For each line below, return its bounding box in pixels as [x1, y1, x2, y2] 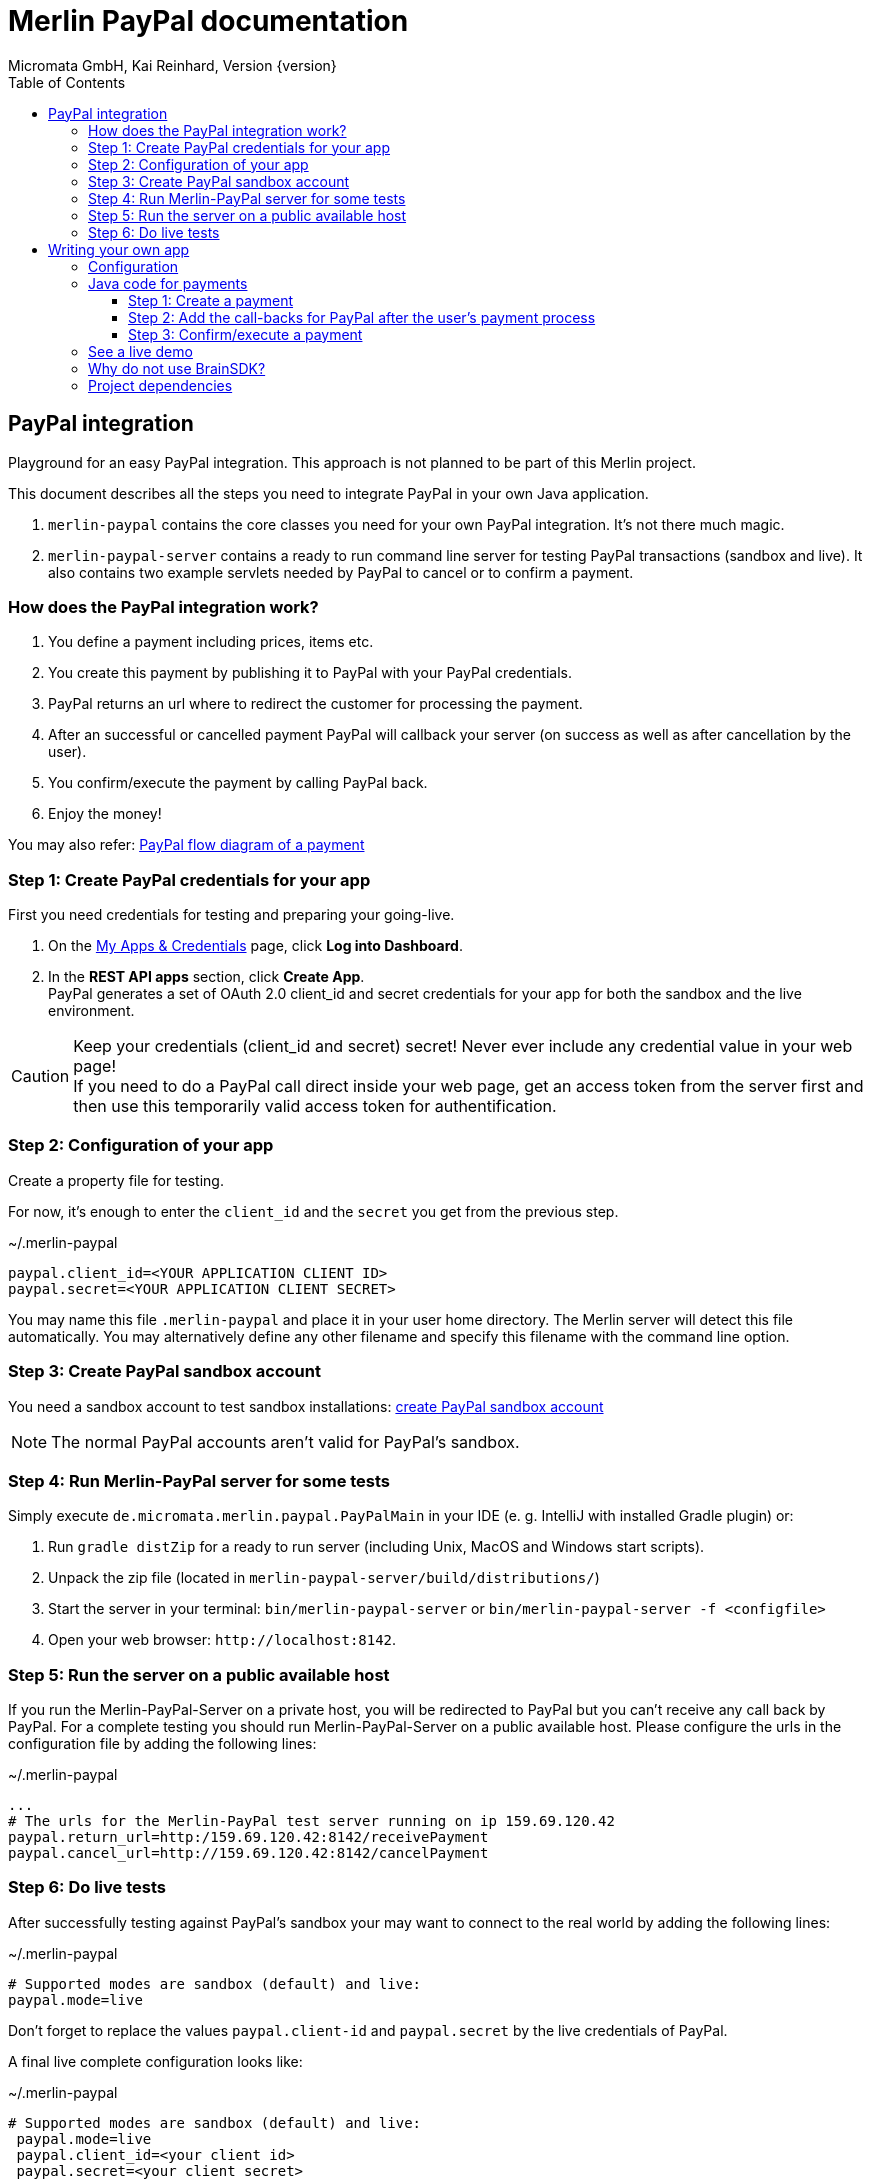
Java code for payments [88, 274, 248, 292]
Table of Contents [8, 73, 126, 91]
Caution [11, 1066, 70, 1087]
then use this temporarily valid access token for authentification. [73, 1096, 557, 1117]
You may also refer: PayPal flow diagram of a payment [8, 836, 365, 854]
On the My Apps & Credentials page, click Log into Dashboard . [48, 937, 463, 955]
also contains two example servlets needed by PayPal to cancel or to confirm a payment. [48, 563, 634, 581]
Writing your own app [48, 240, 190, 258]
